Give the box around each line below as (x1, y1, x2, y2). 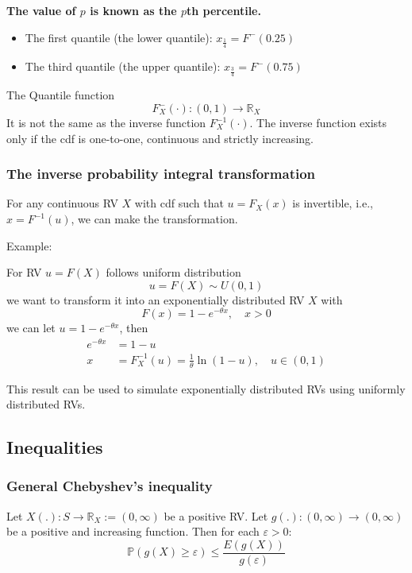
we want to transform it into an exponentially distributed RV (6, 291, 305, 308)
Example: (6, 237, 52, 254)
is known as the (90, 2, 177, 18)
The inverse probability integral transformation (6, 164, 316, 184)
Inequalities (6, 435, 103, 459)
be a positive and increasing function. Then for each (6, 523, 260, 540)
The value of (6, 2, 76, 18)
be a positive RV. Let (164, 507, 268, 524)
